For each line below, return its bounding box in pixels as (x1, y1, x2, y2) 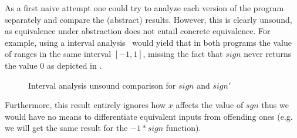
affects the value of (176, 99, 244, 111)
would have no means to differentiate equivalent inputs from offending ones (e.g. (5, 110, 293, 122)
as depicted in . (46, 59, 102, 71)
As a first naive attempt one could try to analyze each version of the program (5, 2, 284, 14)
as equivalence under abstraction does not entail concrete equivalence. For (5, 25, 271, 37)
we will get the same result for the (5, 122, 128, 134)
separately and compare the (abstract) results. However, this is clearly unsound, (5, 13, 292, 25)
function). (166, 122, 201, 134)
